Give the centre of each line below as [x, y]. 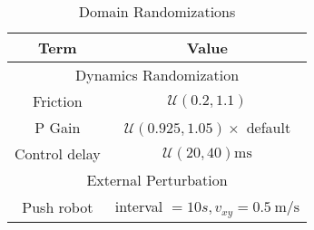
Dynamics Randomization [157, 75]
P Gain [58, 127]
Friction [58, 101]
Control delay [58, 153]
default [269, 127]
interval [139, 206]
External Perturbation [157, 180]
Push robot [58, 206]
